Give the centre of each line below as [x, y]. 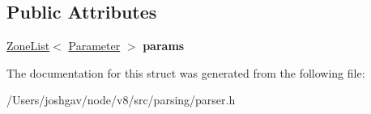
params [164, 46]
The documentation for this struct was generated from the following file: [186, 72]
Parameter [94, 46]
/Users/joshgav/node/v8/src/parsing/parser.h [121, 100]
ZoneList [28, 46]
